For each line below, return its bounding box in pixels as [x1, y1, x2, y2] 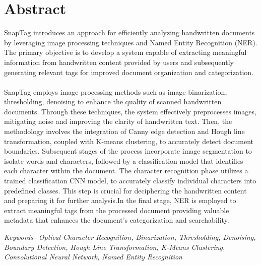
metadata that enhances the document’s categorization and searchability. [4, 215, 229, 225]
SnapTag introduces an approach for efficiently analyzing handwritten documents [4, 27, 255, 38]
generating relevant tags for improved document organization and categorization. [4, 67, 253, 77]
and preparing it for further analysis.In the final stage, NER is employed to [4, 195, 236, 206]
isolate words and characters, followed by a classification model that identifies [4, 155, 243, 166]
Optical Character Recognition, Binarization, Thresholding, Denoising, [38, 232, 256, 242]
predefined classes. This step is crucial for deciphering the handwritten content [4, 185, 247, 195]
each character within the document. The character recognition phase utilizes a [4, 165, 248, 176]
